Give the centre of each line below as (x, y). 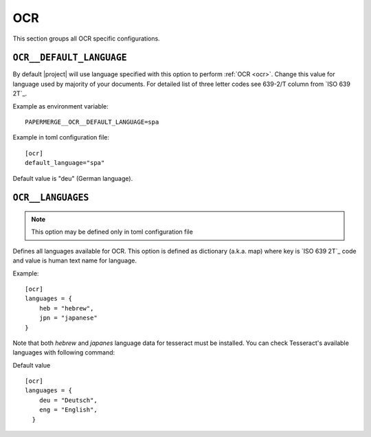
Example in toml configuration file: (61, 137)
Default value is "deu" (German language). (73, 178)
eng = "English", (68, 410)
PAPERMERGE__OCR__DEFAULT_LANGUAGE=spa (92, 122)
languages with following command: (64, 352)
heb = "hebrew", (66, 308)
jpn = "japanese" (68, 318)
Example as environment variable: (61, 106)
